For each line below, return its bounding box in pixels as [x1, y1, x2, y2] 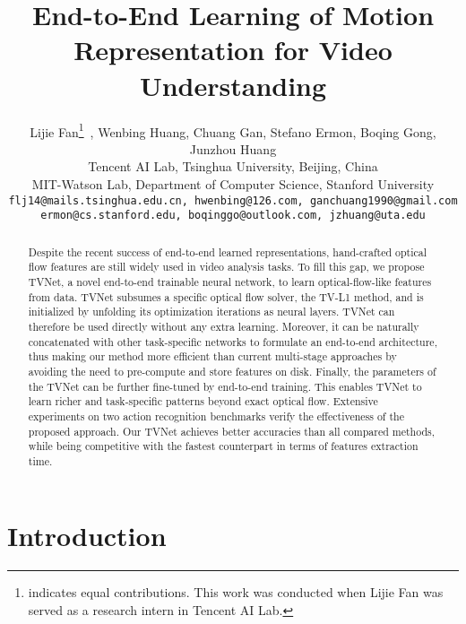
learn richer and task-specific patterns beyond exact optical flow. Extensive [28, 394, 378, 409]
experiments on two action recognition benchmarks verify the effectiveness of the [28, 408, 404, 423]
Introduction [7, 517, 167, 554]
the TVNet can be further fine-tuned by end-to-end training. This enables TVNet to [28, 378, 422, 394]
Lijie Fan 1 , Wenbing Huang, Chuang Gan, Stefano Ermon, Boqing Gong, [30, 119, 436, 141]
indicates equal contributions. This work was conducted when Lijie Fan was [28, 583, 444, 602]
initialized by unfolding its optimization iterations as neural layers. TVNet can [28, 304, 395, 319]
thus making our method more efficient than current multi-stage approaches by [28, 349, 397, 364]
